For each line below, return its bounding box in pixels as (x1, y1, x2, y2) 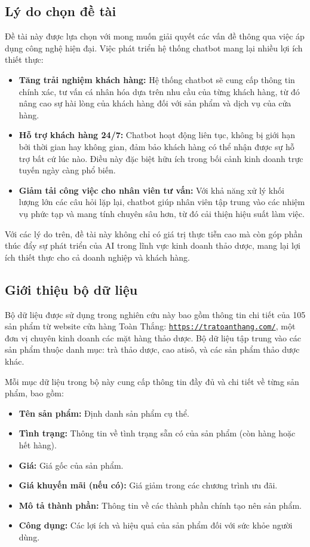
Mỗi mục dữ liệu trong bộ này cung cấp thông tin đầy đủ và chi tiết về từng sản (5, 375, 299, 387)
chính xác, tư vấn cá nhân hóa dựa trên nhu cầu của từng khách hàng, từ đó (19, 85, 300, 97)
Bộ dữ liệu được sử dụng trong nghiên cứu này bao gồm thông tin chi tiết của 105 (5, 308, 306, 320)
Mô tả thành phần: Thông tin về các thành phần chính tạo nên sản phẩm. (19, 499, 302, 511)
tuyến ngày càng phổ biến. (19, 164, 116, 176)
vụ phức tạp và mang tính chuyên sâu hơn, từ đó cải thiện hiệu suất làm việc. (19, 207, 305, 219)
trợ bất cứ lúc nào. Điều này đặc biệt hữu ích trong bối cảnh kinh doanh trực (19, 152, 303, 164)
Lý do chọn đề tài (5, 2, 116, 20)
